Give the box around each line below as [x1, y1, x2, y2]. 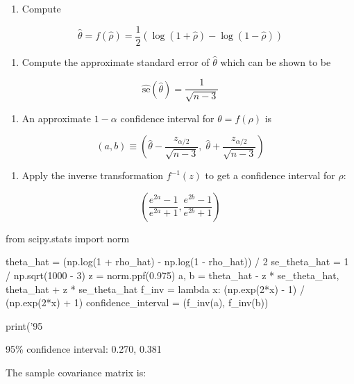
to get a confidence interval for [205, 168, 335, 183]
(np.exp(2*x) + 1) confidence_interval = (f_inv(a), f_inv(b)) [6, 295, 269, 310]
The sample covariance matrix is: [6, 365, 146, 380]
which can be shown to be [220, 54, 331, 69]
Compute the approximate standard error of [22, 54, 210, 69]
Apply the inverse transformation [22, 168, 164, 183]
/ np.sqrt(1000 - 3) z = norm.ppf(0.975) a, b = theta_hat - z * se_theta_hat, [6, 268, 339, 283]
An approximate [22, 110, 92, 125]
